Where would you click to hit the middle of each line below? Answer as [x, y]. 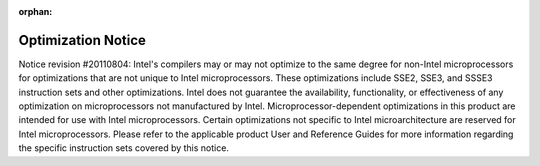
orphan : [35, 11]
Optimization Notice [82, 40]
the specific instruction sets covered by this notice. [124, 148]
